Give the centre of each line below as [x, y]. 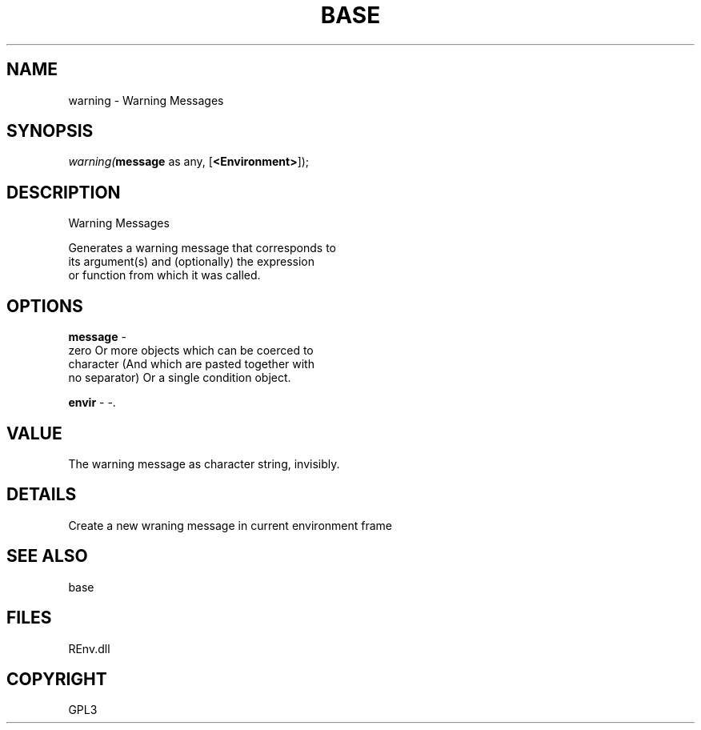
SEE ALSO [47, 556]
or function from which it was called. [164, 275]
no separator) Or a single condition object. [180, 378]
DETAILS [42, 495]
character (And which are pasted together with [191, 364]
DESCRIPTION [64, 192]
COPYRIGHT [57, 679]
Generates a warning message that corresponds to [202, 248]
